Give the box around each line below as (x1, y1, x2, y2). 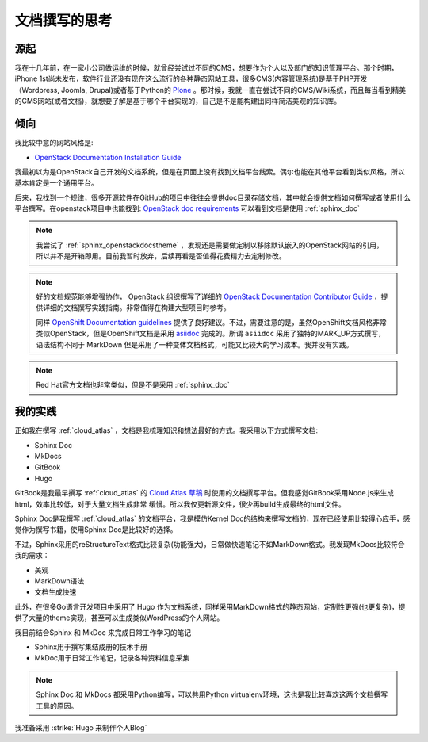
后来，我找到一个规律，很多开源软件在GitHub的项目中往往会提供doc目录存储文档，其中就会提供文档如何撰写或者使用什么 (14, 193, 411, 202)
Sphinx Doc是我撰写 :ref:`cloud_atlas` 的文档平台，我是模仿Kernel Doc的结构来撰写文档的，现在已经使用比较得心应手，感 (14, 514, 411, 523)
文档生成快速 (34, 587, 77, 597)
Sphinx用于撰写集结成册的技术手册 (34, 642, 148, 652)
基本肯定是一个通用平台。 (14, 178, 98, 188)
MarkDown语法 (34, 576, 85, 586)
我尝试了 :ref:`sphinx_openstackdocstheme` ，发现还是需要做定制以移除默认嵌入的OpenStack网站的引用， (36, 240, 384, 250)
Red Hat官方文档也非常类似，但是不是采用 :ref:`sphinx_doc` (36, 381, 230, 390)
